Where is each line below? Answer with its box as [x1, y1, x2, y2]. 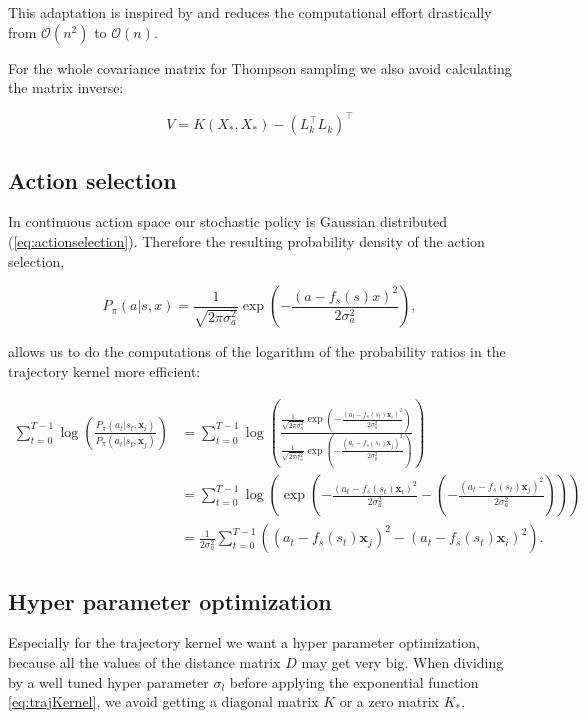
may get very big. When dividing [301, 652, 504, 673]
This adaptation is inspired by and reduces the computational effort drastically [8, 2, 492, 22]
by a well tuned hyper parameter [8, 671, 209, 692]
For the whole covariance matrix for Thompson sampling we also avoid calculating [8, 57, 512, 78]
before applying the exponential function [229, 671, 479, 692]
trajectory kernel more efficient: [8, 360, 201, 381]
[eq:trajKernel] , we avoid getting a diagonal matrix [8, 691, 319, 712]
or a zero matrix [339, 691, 439, 712]
